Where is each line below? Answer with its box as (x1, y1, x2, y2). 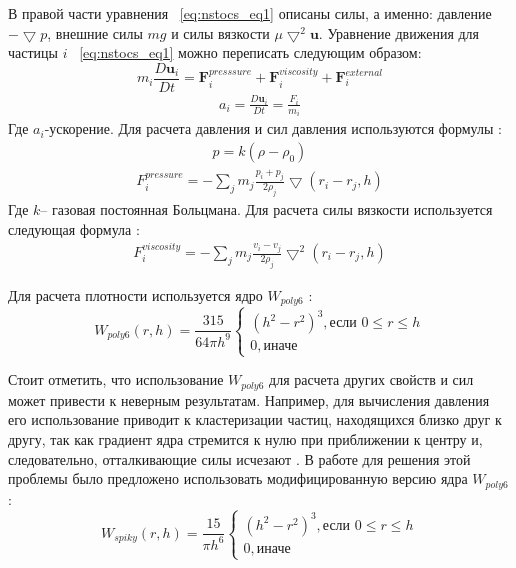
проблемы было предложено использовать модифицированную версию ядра (8, 468, 468, 489)
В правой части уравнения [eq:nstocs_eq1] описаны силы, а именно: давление (8, 3, 492, 23)
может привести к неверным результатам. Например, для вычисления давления (8, 389, 490, 410)
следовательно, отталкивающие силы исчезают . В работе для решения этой (8, 448, 471, 469)
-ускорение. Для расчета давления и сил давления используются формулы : (44, 118, 502, 139)
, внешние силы (47, 22, 143, 43)
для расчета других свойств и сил (269, 369, 474, 390)
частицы (8, 42, 58, 63)
